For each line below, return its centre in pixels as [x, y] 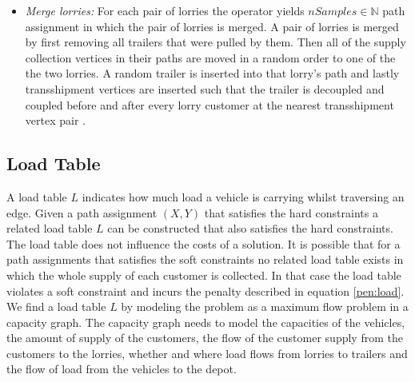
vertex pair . [55, 120]
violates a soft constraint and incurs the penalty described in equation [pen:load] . [206, 290]
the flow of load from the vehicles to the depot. [122, 369]
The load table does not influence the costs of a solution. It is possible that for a [204, 243]
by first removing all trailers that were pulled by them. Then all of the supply [215, 42]
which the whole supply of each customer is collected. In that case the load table [204, 275]
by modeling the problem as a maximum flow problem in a [265, 306]
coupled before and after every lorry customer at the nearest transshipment [209, 104]
